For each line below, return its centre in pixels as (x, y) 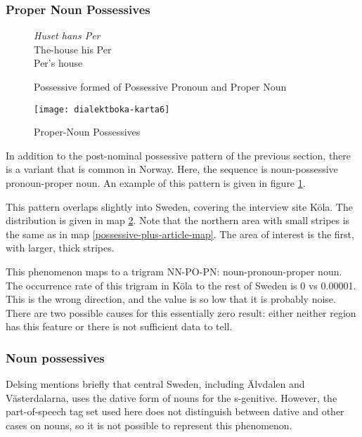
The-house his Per (73, 49)
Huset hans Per (67, 35)
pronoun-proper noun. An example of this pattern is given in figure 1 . (156, 183)
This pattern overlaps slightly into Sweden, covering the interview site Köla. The (179, 206)
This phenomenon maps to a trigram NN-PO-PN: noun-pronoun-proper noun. (174, 271)
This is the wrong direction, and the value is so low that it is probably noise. (171, 299)
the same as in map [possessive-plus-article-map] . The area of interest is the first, (180, 234)
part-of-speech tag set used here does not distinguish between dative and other (175, 411)
